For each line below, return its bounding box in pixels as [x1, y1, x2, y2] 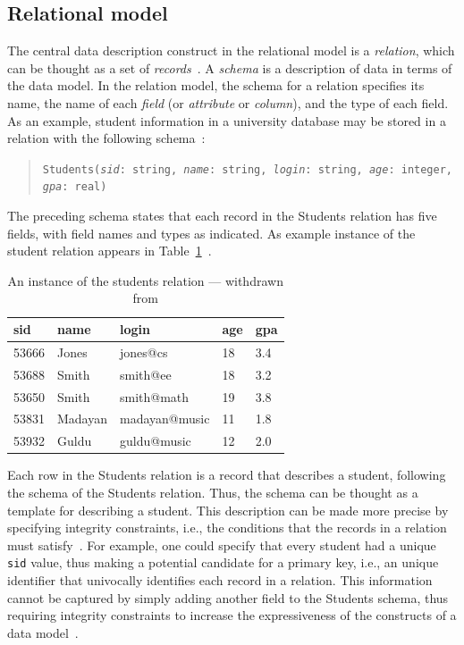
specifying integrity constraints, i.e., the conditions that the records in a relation [7, 518, 447, 537]
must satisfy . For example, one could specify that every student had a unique [7, 535, 436, 554]
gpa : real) [42, 180, 107, 194]
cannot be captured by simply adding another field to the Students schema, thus [7, 588, 449, 607]
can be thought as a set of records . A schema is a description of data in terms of [7, 58, 452, 77]
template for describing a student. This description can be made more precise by [7, 500, 449, 519]
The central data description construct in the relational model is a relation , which [7, 41, 455, 60]
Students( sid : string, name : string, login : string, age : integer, [42, 163, 453, 176]
